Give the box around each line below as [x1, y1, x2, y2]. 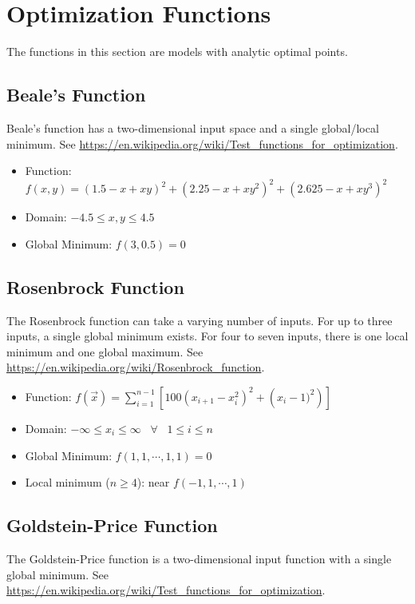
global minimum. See [6, 566, 109, 582]
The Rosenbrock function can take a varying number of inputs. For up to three [6, 312, 393, 328]
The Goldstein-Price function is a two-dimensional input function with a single [6, 550, 392, 566]
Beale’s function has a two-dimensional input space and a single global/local [6, 119, 379, 136]
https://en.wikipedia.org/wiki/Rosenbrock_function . [6, 359, 265, 376]
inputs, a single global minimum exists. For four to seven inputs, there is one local [6, 328, 409, 344]
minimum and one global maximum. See [6, 343, 204, 360]
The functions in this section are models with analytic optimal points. [6, 43, 348, 60]
